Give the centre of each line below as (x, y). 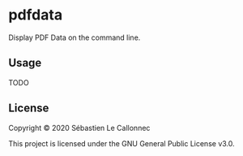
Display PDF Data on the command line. (75, 37)
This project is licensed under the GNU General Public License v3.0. (122, 143)
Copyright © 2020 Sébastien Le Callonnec (79, 128)
